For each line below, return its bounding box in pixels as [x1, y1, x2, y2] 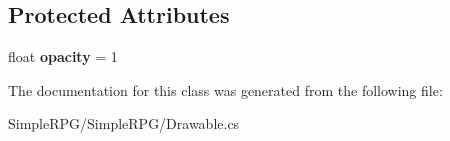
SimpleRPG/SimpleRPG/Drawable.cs [8, 113, 240, 134]
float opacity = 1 [8, 46, 118, 67]
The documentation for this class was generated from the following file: [8, 79, 443, 100]
